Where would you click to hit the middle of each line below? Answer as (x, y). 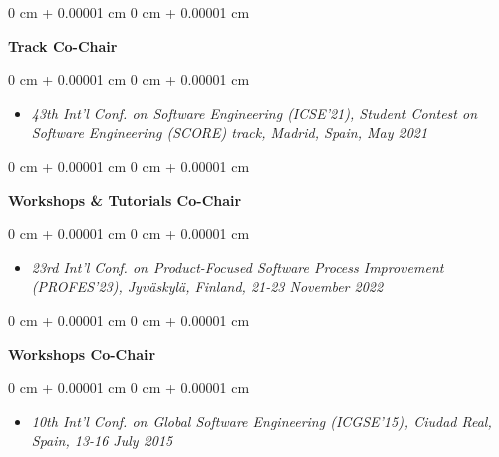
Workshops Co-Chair (82, 353)
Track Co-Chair (63, 45)
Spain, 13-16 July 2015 (102, 440)
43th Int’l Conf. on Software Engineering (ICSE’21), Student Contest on (254, 112)
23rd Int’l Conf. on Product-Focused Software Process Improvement (237, 266)
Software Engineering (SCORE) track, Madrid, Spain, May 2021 (229, 132)
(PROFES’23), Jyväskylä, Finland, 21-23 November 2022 (207, 286)
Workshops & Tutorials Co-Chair (125, 199)
